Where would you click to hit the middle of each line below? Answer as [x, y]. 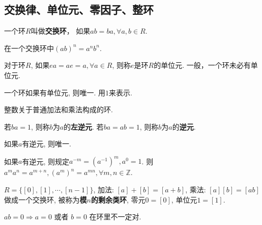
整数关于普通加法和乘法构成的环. [59, 109]
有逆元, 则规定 [46, 161]
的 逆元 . [184, 126]
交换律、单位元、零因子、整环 [79, 9]
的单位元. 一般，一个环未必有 [202, 65]
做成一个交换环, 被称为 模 [46, 199]
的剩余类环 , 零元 [118, 199]
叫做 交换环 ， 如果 [61, 31]
